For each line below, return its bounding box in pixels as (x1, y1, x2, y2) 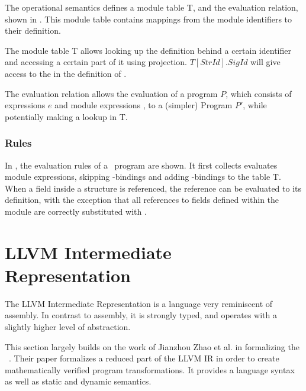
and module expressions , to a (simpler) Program (54, 99, 233, 111)
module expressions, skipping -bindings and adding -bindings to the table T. (5, 170, 281, 183)
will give (250, 56, 281, 68)
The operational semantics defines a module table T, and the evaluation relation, (5, 1, 298, 13)
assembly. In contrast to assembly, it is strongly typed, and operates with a (5, 309, 277, 321)
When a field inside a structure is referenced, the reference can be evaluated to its (5, 182, 302, 194)
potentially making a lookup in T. (5, 110, 128, 122)
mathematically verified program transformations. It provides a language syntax (5, 363, 295, 376)
